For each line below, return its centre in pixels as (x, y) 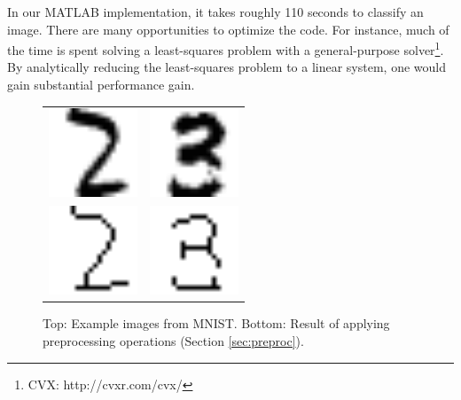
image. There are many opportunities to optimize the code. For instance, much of (228, 29)
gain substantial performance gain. (101, 85)
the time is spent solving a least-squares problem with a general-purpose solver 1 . (226, 48)
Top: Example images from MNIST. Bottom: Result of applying (216, 323)
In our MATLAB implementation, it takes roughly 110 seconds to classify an (215, 12)
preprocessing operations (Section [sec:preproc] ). (173, 340)
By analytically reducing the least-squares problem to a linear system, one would (227, 67)
